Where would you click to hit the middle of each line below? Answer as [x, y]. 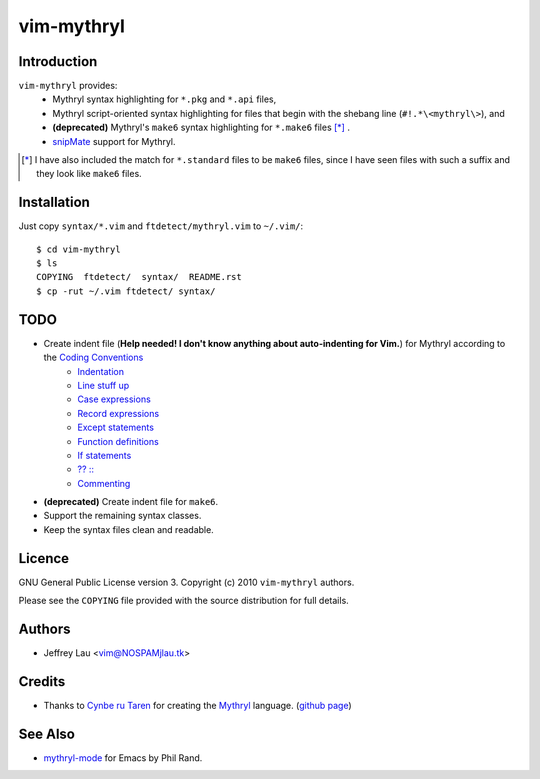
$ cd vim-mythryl [78, 249]
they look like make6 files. [89, 174]
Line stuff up [103, 385]
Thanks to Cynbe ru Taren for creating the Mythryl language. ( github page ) [197, 705]
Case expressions [114, 399]
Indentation [101, 371]
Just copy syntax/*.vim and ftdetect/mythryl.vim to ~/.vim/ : [161, 226]
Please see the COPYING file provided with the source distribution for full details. [183, 601]
